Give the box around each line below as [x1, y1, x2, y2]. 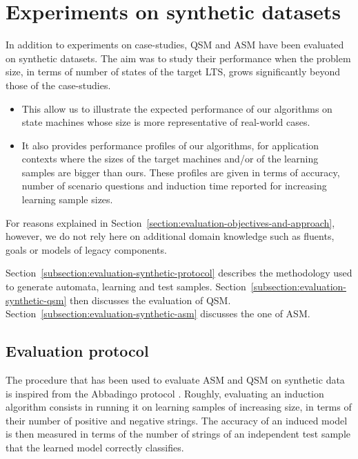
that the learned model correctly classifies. [6, 440, 184, 454]
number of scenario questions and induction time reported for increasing [21, 178, 327, 193]
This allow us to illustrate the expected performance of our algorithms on [21, 101, 332, 115]
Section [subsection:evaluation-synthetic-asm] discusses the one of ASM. [6, 306, 310, 321]
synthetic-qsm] [6, 292, 67, 307]
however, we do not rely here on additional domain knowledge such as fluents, [6, 229, 335, 243]
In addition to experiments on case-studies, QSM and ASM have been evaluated [6, 37, 344, 52]
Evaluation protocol [6, 340, 149, 362]
